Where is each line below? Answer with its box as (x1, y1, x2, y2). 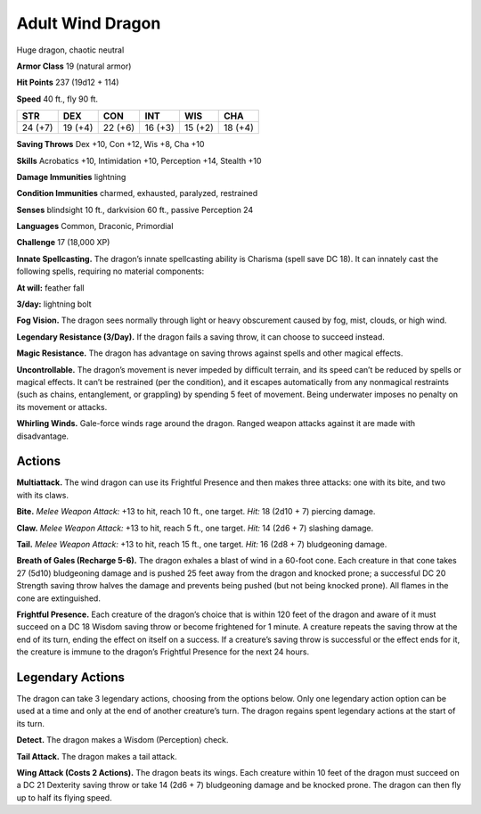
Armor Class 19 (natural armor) (16, 61, 132, 71)
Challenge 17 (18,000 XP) (16, 237, 110, 248)
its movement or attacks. (16, 401, 108, 412)
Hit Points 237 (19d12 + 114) (16, 77, 119, 88)
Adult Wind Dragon (16, 13, 161, 33)
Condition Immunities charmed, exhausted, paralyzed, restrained (16, 188, 258, 199)
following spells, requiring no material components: (16, 266, 205, 276)
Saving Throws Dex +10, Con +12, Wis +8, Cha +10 (16, 139, 205, 150)
